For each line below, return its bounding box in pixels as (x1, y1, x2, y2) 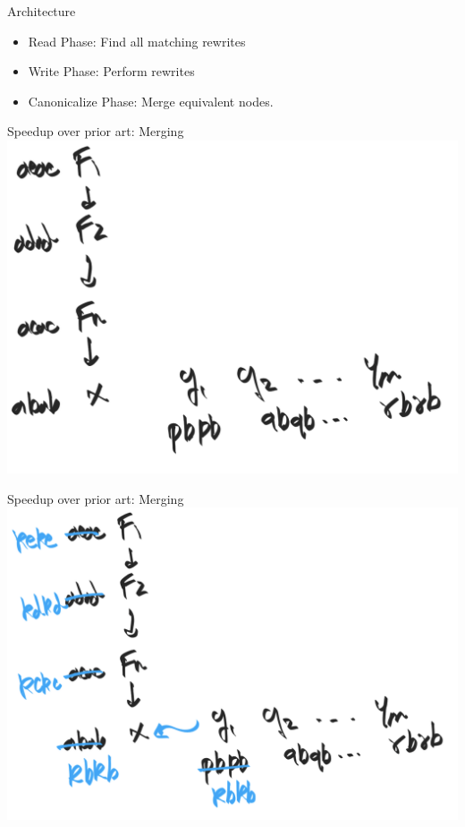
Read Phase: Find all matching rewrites (28, 31, 246, 50)
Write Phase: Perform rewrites (28, 62, 195, 81)
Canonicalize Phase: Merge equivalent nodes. (28, 91, 274, 110)
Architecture (7, 2, 76, 20)
